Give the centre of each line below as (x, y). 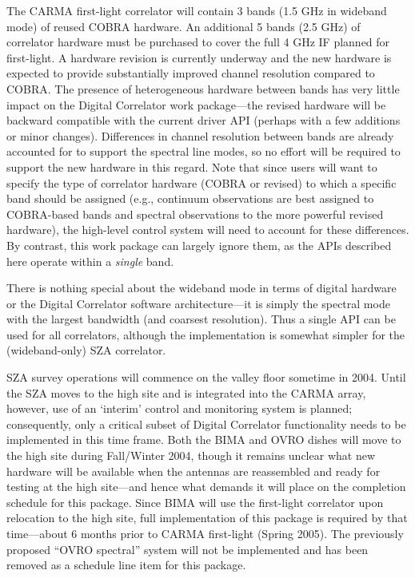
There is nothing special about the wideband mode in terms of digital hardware (202, 288)
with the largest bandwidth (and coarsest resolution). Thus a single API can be (201, 319)
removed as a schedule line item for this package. (126, 565)
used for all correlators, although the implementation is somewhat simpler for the (206, 334)
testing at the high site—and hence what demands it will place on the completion (206, 487)
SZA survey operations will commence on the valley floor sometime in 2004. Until (206, 377)
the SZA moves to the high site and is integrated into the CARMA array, (186, 392)
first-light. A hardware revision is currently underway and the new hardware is (199, 57)
